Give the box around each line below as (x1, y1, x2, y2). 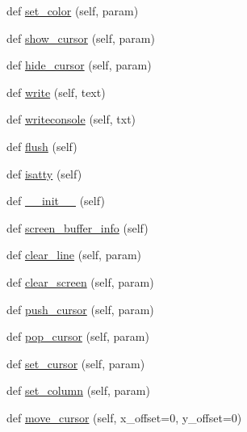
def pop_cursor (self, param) (6, 328, 149, 345)
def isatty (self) (6, 165, 82, 182)
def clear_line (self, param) (6, 246, 142, 263)
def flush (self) (6, 137, 77, 154)
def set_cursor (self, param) (6, 354, 145, 371)
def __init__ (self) (6, 192, 105, 209)
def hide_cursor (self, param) (6, 57, 152, 73)
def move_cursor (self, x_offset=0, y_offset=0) (6, 409, 242, 426)
